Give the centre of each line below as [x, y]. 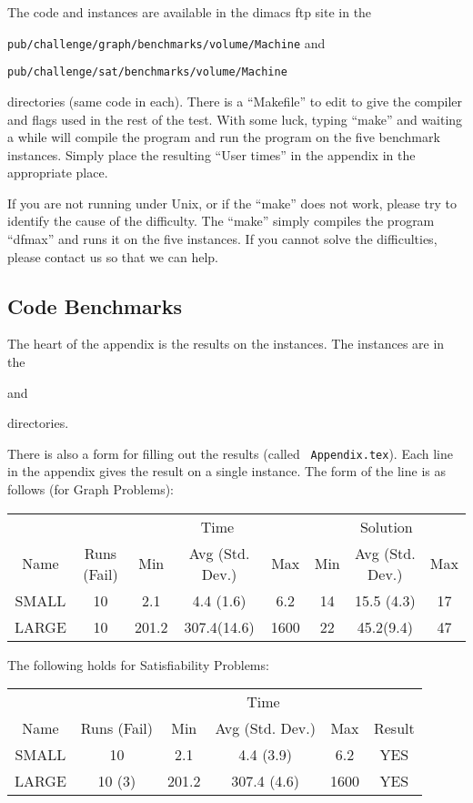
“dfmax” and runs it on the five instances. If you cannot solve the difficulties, [222, 239]
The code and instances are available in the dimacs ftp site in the [190, 12]
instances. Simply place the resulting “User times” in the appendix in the [211, 154]
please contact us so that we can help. [113, 256]
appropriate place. [58, 173]
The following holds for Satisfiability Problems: [138, 664]
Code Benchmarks [95, 305]
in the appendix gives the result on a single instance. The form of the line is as [226, 471]
